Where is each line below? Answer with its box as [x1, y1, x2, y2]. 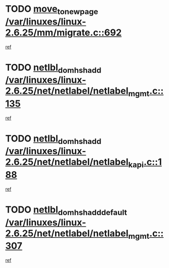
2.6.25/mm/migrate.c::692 [5, 27, 122, 38]
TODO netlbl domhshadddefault [5, 203, 128, 217]
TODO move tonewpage [5, 3, 99, 16]
